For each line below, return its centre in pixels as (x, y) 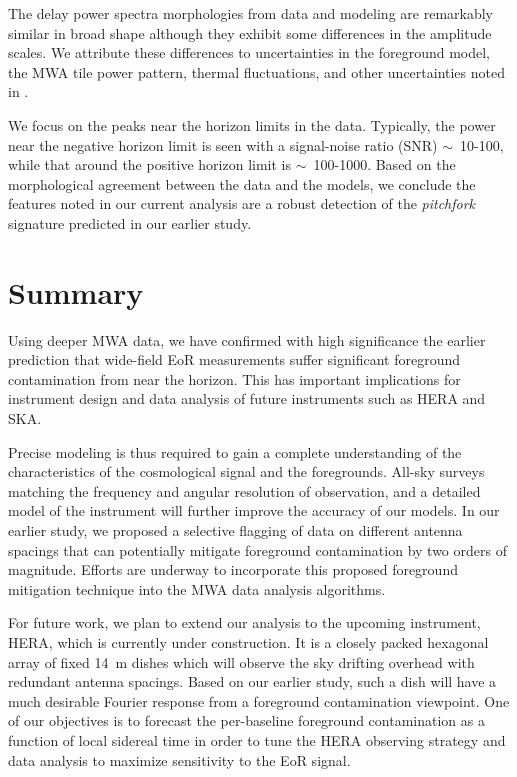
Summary (76, 291)
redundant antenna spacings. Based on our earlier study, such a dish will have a (252, 681)
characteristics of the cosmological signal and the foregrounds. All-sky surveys (246, 471)
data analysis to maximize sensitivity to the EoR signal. (179, 759)
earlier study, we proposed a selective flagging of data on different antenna (235, 530)
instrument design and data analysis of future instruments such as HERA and (247, 398)
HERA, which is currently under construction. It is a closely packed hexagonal (248, 641)
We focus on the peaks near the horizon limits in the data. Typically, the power (252, 124)
